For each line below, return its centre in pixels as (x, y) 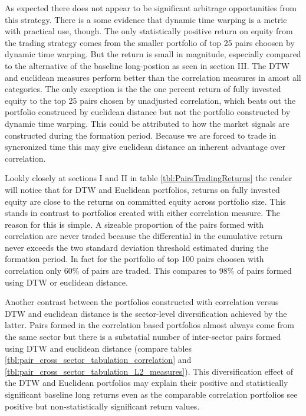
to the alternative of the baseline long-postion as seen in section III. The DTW (147, 65)
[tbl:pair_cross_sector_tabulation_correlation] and (98, 360)
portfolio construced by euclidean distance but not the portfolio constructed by (148, 112)
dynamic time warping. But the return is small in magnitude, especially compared (153, 54)
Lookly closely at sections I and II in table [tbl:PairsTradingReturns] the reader (149, 178)
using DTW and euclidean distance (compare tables (98, 348)
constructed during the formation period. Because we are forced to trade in (141, 135)
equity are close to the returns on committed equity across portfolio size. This (145, 201)
